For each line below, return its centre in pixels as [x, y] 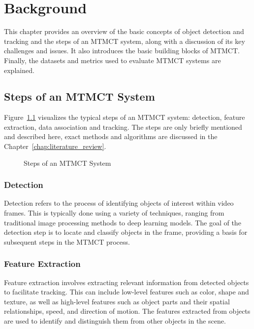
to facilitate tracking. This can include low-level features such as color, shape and [127, 292]
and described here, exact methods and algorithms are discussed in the [111, 136]
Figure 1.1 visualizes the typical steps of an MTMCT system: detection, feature [125, 117]
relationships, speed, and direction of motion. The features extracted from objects [127, 311]
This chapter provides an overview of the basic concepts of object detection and [124, 31]
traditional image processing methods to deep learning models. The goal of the [123, 222]
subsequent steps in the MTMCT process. [67, 241]
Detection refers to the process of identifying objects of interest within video [119, 203]
